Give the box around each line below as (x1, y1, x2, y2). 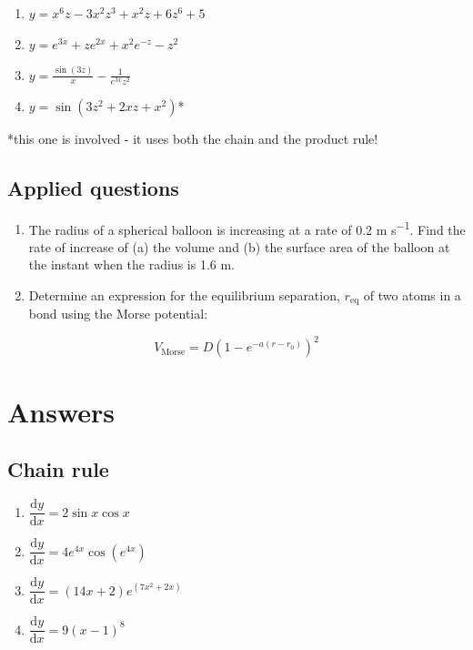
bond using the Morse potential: (28, 304, 208, 323)
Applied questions (7, 173, 179, 201)
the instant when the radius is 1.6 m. (28, 255, 236, 274)
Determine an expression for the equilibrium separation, (28, 285, 340, 304)
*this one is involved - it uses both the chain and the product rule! (7, 128, 378, 147)
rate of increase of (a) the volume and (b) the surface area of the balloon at (28, 237, 450, 256)
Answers (7, 392, 116, 430)
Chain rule (7, 455, 109, 483)
